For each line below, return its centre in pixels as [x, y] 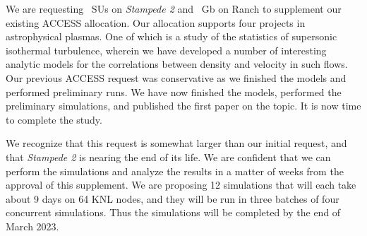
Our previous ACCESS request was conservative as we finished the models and [176, 77]
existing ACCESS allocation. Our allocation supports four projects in [156, 22]
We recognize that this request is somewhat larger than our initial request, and [176, 143]
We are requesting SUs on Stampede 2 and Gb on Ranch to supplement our [174, 8]
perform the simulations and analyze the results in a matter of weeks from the [175, 171]
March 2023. [32, 226]
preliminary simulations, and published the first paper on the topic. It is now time [183, 106]
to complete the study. [54, 119]
